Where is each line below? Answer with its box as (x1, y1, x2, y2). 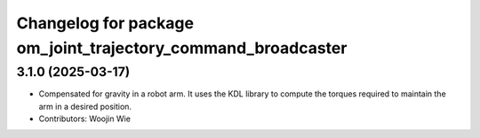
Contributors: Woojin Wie (38, 113, 131, 124)
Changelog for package (16, 13, 195, 33)
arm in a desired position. (38, 101, 132, 111)
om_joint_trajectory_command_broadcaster (16, 38, 348, 57)
